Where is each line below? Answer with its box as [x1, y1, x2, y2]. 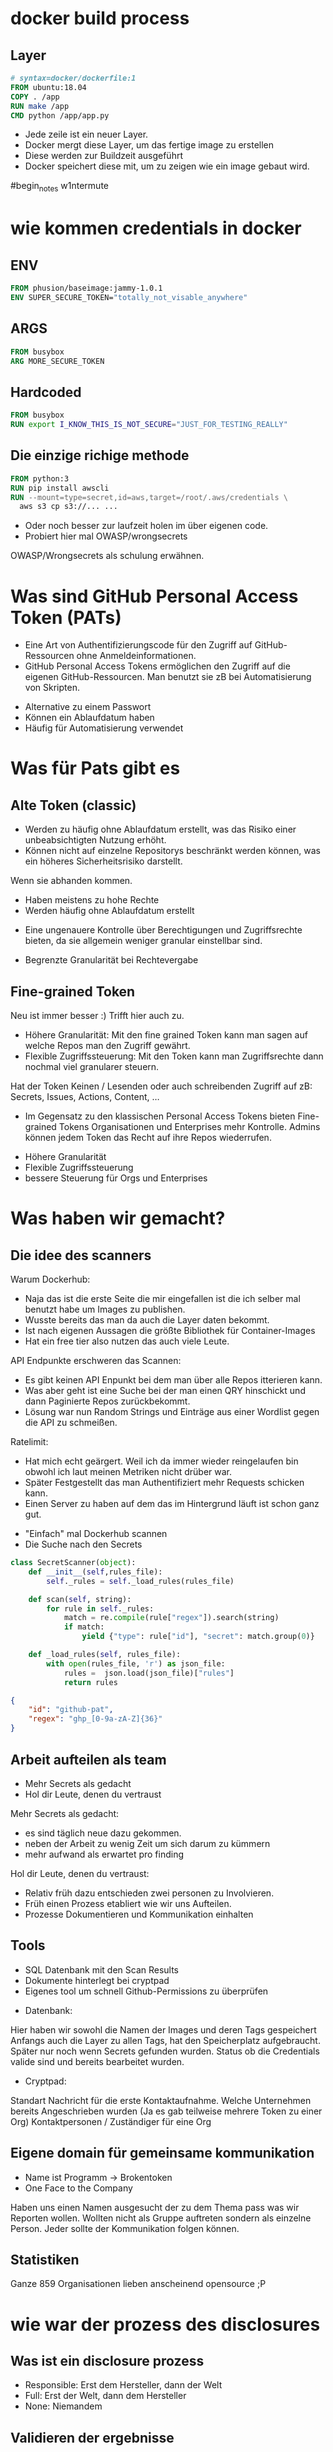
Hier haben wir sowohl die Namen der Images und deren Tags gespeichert [10, 2023, 317, 2036]
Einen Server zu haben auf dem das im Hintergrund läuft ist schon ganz [24, 1498, 320, 1510]
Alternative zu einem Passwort [24, 701, 152, 713]
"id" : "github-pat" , [28, 1705, 114, 1715]
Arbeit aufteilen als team [10, 1751, 167, 1768]
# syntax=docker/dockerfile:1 [10, 73, 137, 83]
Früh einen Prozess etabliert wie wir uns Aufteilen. [24, 1897, 232, 1909]
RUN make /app [10, 101, 70, 111]
